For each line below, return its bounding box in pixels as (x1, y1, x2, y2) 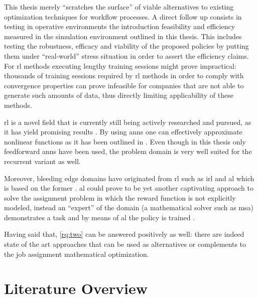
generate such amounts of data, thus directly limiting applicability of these (4, 90, 233, 100)
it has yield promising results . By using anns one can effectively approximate (4, 126, 242, 137)
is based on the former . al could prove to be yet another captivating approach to (4, 183, 253, 193)
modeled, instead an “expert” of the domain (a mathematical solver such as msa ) (4, 202, 254, 213)
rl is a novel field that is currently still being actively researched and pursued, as (4, 116, 251, 127)
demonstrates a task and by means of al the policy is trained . (4, 212, 195, 222)
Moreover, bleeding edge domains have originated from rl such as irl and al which (4, 173, 254, 183)
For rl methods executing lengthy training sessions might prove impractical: (4, 60, 236, 71)
